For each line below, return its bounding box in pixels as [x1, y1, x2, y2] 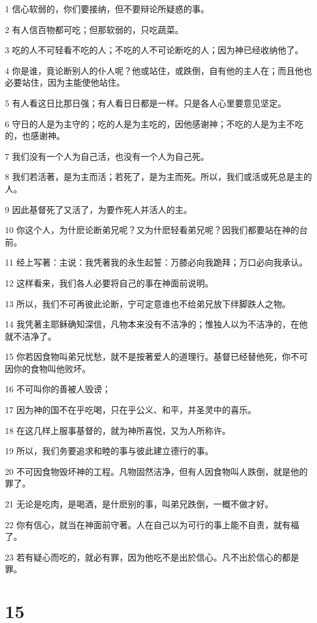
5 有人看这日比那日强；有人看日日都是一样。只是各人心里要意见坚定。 [5, 96, 286, 109]
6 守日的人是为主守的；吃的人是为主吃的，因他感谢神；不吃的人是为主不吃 [5, 117, 304, 130]
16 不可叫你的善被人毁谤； [5, 382, 111, 395]
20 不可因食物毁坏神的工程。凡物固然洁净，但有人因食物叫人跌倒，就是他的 [5, 464, 308, 477]
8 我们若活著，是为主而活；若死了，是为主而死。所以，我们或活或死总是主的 [5, 170, 312, 183]
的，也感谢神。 [5, 129, 65, 142]
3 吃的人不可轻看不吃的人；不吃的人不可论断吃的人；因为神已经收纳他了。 [5, 43, 304, 56]
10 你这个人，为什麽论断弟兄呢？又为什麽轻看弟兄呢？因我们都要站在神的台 [5, 223, 308, 236]
